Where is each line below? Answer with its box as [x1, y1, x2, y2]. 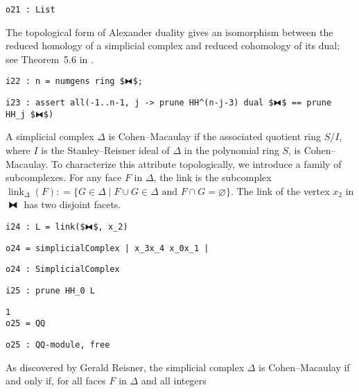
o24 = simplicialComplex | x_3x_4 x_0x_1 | [6, 243, 209, 253]
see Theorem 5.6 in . [6, 51, 94, 66]
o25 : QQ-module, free [6, 339, 110, 350]
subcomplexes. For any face [6, 170, 122, 185]
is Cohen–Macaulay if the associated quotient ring [108, 129, 321, 144]
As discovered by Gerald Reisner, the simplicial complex [6, 359, 245, 374]
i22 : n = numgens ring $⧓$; [6, 76, 143, 87]
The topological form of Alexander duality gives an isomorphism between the [6, 24, 333, 39]
